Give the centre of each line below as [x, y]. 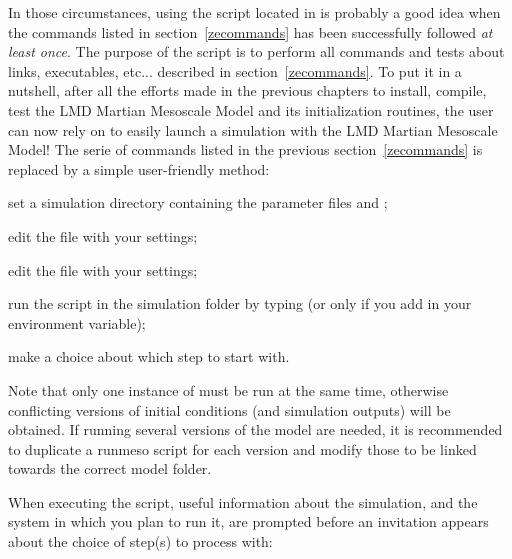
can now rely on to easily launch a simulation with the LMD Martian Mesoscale [253, 129]
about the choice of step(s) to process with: [140, 541]
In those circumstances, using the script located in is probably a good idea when [254, 12]
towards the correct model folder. [110, 468]
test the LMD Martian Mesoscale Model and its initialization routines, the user [251, 109]
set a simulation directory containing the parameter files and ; [198, 202]
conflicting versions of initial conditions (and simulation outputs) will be [229, 409]
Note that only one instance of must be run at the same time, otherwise [228, 389]
